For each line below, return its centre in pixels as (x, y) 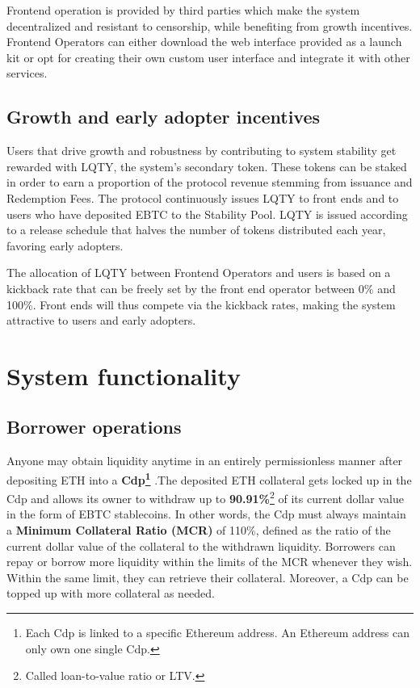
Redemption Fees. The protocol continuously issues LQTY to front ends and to (203, 197)
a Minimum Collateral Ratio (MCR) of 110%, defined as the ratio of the (199, 529)
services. (27, 73)
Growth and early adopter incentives (164, 117)
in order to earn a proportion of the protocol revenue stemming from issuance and (210, 182)
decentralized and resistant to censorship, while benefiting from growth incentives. (210, 25)
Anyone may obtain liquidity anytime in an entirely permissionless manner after (205, 461)
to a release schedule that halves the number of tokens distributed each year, (196, 230)
